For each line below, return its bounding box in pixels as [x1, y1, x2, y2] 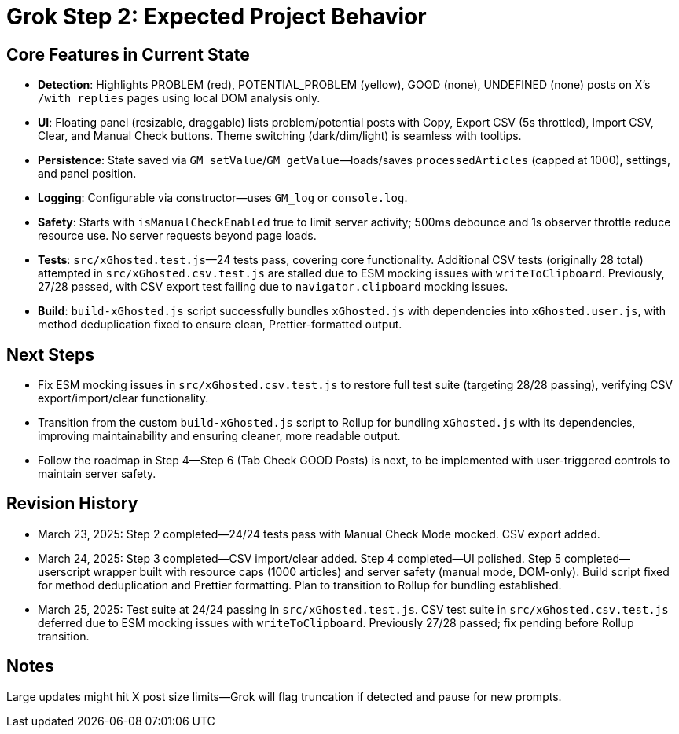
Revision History [6, 494, 138, 514]
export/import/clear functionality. [38, 391, 209, 406]
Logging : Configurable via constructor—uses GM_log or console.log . [38, 191, 408, 205]
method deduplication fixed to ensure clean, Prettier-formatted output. [38, 317, 402, 332]
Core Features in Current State [6, 44, 250, 64]
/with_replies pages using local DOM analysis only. [38, 91, 321, 105]
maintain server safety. [38, 467, 156, 481]
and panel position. [38, 167, 137, 181]
